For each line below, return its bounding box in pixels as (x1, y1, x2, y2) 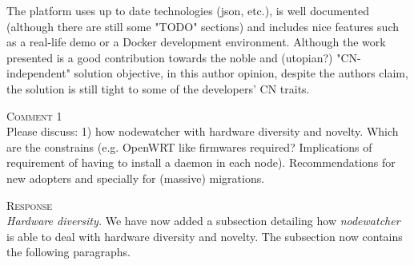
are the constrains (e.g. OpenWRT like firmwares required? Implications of (6, 138, 372, 155)
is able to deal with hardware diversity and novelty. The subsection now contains (6, 227, 403, 244)
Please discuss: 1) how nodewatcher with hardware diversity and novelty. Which (6, 123, 399, 140)
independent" (6, 65, 70, 81)
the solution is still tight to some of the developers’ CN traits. (6, 80, 310, 97)
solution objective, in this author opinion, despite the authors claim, (74, 65, 408, 81)
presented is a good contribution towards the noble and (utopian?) (6, 49, 333, 65)
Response (6, 196, 53, 213)
